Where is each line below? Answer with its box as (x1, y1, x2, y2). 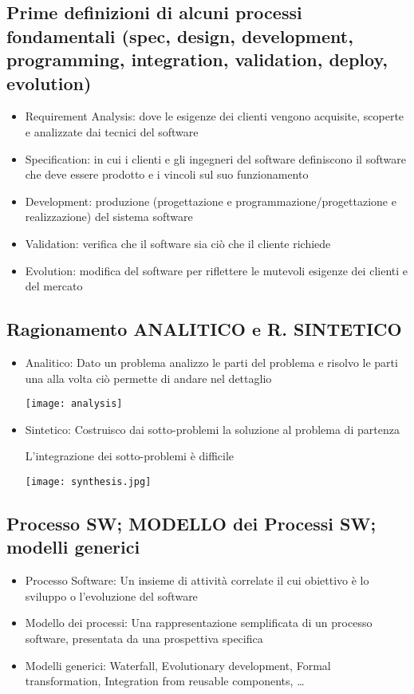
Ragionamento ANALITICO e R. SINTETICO (6, 317, 402, 341)
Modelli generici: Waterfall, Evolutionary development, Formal (25, 657, 331, 673)
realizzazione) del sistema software (25, 208, 193, 225)
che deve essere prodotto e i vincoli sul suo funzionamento (25, 166, 309, 183)
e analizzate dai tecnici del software (25, 123, 199, 140)
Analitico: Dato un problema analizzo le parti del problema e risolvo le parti (25, 353, 398, 370)
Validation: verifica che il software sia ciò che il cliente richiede (25, 235, 331, 251)
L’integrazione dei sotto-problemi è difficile (25, 448, 235, 464)
